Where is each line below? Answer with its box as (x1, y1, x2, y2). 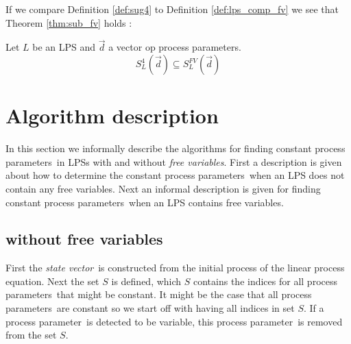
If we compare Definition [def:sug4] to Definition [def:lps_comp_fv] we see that (5, 2, 339, 16)
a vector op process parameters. (108, 40, 241, 54)
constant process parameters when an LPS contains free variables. (5, 195, 284, 209)
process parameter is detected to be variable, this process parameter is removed (5, 314, 343, 328)
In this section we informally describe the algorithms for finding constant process (5, 141, 346, 156)
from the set (5, 328, 57, 342)
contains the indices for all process (193, 273, 337, 288)
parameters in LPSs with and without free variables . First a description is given (5, 154, 342, 169)
